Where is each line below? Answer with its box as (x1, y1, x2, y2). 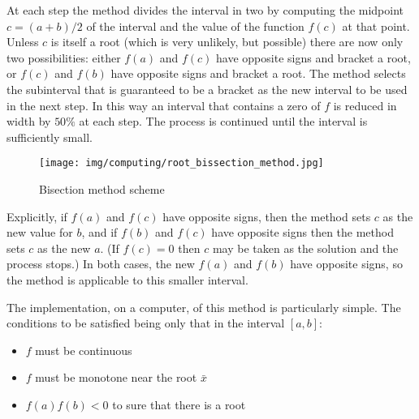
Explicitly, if (6, 207, 67, 224)
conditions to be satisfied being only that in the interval (6, 314, 285, 331)
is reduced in (333, 96, 397, 113)
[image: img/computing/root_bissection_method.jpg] (39, 157, 324, 169)
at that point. (342, 17, 410, 34)
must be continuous (35, 341, 132, 358)
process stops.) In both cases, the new (6, 255, 195, 272)
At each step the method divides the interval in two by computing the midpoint (6, 2, 404, 18)
